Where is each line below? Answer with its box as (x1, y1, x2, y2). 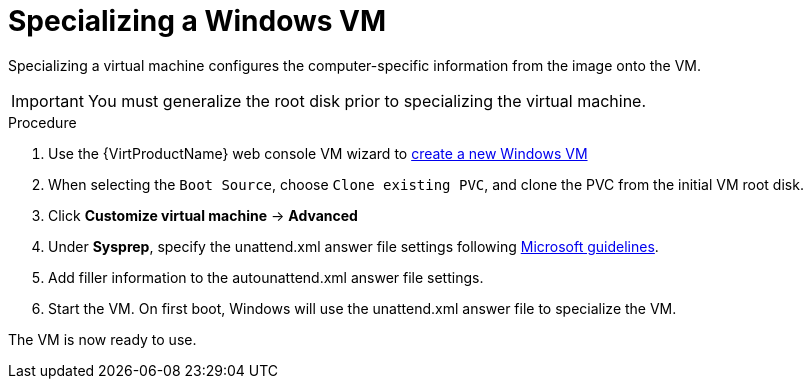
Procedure (8, 113, 77, 131)
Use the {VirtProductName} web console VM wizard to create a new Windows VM (48, 144, 588, 162)
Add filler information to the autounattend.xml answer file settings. (48, 268, 484, 286)
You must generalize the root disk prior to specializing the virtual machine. (87, 90, 647, 111)
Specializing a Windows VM (8, 4, 387, 38)
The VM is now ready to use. (8, 330, 197, 348)
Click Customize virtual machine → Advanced (48, 206, 358, 224)
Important (11, 90, 84, 111)
